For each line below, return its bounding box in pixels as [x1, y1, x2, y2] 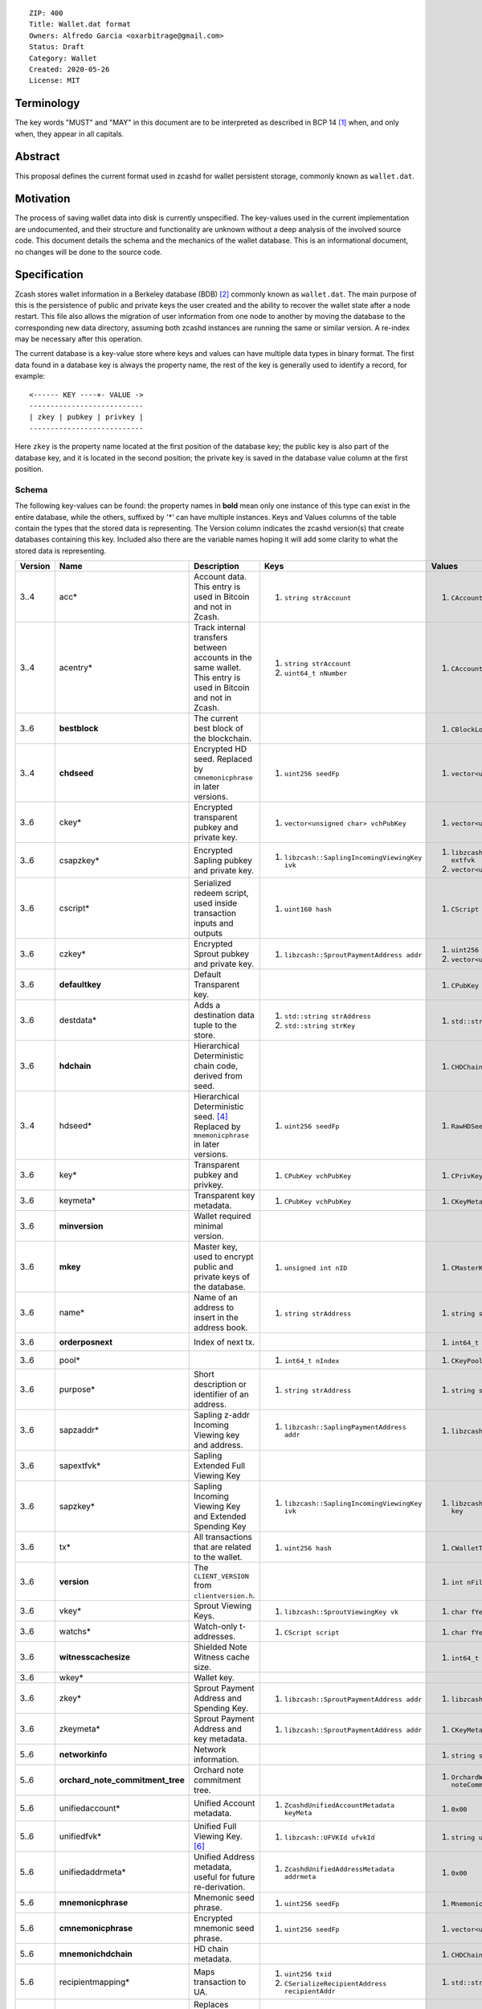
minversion [59, 1221, 104, 1232]
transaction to [193, 1976, 247, 1987]
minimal [193, 1221, 223, 1232]
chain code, [193, 1061, 239, 1072]
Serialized [193, 878, 231, 889]
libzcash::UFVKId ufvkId [284, 1833, 375, 1842]
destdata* [59, 1015, 97, 1026]
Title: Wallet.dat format [29, 20, 132, 29]
